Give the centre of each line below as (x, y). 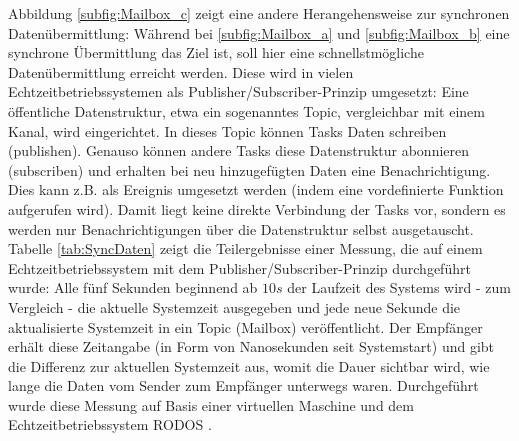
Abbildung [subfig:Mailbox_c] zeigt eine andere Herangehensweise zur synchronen (259, 13)
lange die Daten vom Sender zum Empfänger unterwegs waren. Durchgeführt (243, 385)
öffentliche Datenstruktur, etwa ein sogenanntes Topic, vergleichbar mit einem (246, 110)
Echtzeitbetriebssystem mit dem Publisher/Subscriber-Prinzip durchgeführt (239, 267)
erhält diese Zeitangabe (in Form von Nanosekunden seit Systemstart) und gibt (251, 346)
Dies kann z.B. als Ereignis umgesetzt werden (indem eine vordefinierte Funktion (256, 189)
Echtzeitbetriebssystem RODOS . (110, 424)
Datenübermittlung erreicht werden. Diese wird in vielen (181, 71)
